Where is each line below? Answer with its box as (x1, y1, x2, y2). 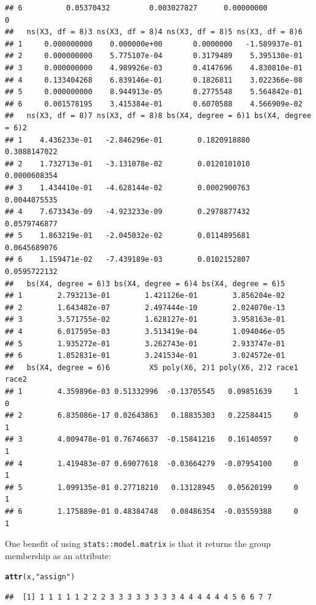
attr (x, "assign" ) (5, 573, 75, 582)
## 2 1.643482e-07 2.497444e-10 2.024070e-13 (5, 303, 285, 312)
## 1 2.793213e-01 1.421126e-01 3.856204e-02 (5, 291, 285, 300)
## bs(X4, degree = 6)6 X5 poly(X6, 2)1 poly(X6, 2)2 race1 (5, 363, 298, 372)
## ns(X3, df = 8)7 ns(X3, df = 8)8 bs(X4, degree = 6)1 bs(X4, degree (5, 111, 312, 121)
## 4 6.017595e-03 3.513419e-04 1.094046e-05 (5, 327, 285, 336)
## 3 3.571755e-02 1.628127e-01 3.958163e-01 (5, 315, 285, 324)
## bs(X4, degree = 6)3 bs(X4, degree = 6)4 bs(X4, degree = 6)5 (5, 279, 285, 288)
